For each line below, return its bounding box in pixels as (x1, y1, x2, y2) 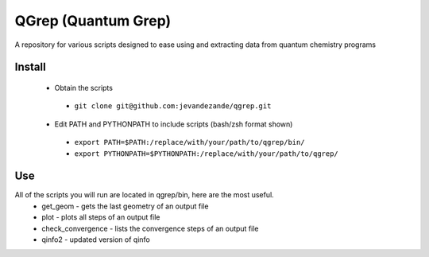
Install (14, 60, 47, 74)
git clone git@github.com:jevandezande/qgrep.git (74, 102, 272, 111)
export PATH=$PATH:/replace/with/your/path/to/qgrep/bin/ (74, 138, 305, 147)
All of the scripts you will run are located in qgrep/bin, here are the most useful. (14, 190, 274, 200)
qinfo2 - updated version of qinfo (41, 235, 150, 244)
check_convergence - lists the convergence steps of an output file (41, 224, 259, 233)
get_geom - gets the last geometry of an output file (41, 201, 209, 211)
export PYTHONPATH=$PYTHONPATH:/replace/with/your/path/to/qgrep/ (74, 149, 339, 158)
